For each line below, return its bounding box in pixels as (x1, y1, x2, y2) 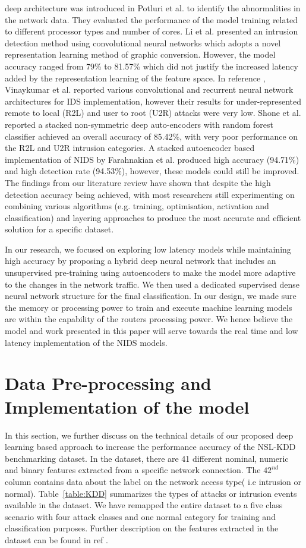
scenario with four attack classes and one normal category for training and (5, 510, 276, 522)
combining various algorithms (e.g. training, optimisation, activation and (5, 200, 269, 212)
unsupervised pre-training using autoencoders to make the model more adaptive (5, 266, 296, 279)
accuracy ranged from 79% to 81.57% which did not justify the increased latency (5, 59, 298, 72)
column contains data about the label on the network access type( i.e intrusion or (5, 475, 301, 487)
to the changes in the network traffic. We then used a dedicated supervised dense (5, 278, 299, 290)
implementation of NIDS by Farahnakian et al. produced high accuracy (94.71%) (5, 153, 299, 165)
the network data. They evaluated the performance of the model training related (5, 13, 298, 26)
